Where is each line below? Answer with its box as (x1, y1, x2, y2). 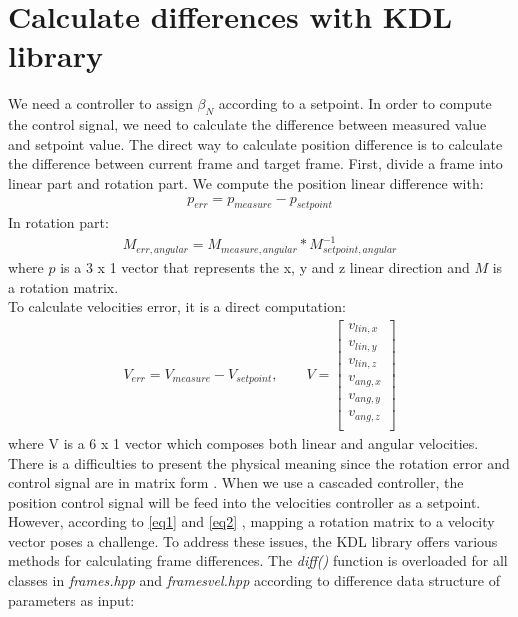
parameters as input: (8, 589, 135, 610)
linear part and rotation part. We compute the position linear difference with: (8, 172, 484, 193)
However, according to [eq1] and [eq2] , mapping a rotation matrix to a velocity (8, 511, 495, 532)
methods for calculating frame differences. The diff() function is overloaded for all (8, 550, 508, 571)
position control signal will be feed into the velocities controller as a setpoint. (8, 491, 481, 512)
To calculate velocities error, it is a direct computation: (8, 296, 346, 317)
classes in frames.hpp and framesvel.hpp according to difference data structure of (8, 570, 500, 591)
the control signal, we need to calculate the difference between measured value (8, 114, 487, 135)
